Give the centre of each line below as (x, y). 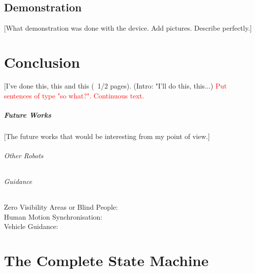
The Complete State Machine (106, 260)
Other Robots (24, 155)
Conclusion (42, 62)
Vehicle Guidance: (31, 226)
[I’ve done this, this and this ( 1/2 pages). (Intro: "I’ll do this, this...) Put (115, 85)
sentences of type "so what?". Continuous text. (74, 95)
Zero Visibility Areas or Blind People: (61, 207)
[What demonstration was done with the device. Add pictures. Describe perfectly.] (128, 28)
